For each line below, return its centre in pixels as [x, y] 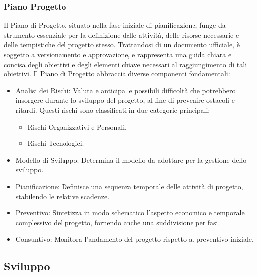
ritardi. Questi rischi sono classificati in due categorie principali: [113, 109]
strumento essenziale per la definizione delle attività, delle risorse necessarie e [122, 34]
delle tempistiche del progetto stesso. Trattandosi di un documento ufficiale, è [122, 44]
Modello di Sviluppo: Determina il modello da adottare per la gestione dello [131, 160]
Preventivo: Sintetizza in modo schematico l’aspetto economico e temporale [130, 213]
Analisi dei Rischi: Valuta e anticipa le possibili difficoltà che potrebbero [126, 90]
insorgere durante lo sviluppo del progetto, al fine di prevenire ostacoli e [125, 100]
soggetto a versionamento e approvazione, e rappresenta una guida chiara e [118, 54]
